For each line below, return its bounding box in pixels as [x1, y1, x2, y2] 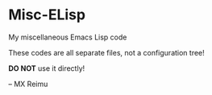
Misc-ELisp [8, 6, 86, 24]
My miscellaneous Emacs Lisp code [8, 32, 127, 42]
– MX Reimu [8, 79, 48, 89]
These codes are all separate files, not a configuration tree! [8, 47, 206, 57]
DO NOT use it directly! [8, 63, 85, 73]
